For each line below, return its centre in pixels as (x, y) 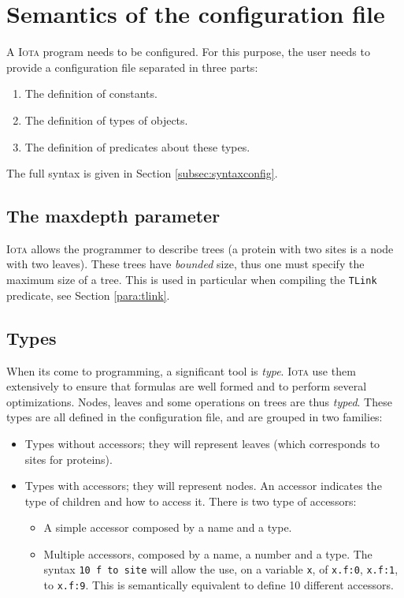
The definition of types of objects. (106, 120)
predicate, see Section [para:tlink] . (88, 295)
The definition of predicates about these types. (137, 146)
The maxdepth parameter (113, 216)
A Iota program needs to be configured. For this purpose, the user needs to (188, 52)
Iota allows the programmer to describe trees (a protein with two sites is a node (200, 248)
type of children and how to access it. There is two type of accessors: (191, 501)
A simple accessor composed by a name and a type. (168, 527)
